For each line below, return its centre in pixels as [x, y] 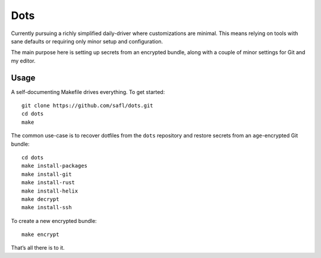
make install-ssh [47, 207]
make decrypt [40, 199]
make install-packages [55, 166]
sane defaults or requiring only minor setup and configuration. [87, 41]
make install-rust [48, 183]
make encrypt [40, 235]
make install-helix [50, 191]
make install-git [47, 174]
